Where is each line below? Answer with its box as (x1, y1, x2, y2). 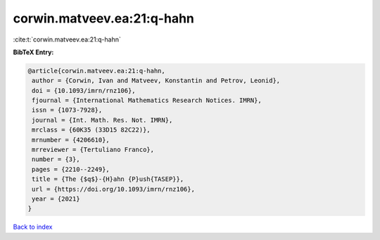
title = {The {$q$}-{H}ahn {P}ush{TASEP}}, (32, 175, 184, 183)
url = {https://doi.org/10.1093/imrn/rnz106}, (32, 185, 195, 193)
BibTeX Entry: (13, 48, 54, 56)
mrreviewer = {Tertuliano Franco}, (32, 146, 155, 154)
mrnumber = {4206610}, (32, 136, 110, 144)
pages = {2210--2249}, (32, 165, 110, 173)
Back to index (13, 222, 53, 232)
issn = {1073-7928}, (32, 106, 103, 114)
